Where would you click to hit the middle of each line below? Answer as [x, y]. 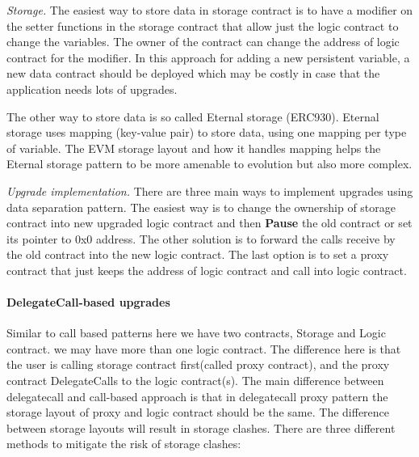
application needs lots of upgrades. [92, 89]
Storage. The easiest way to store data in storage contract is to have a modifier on [210, 10]
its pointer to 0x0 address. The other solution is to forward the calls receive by [201, 238]
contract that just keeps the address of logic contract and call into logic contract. [207, 270]
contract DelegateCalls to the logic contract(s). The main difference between [195, 381]
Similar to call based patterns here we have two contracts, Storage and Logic [196, 333]
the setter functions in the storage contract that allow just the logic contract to [203, 25]
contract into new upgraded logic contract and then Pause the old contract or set [209, 223]
